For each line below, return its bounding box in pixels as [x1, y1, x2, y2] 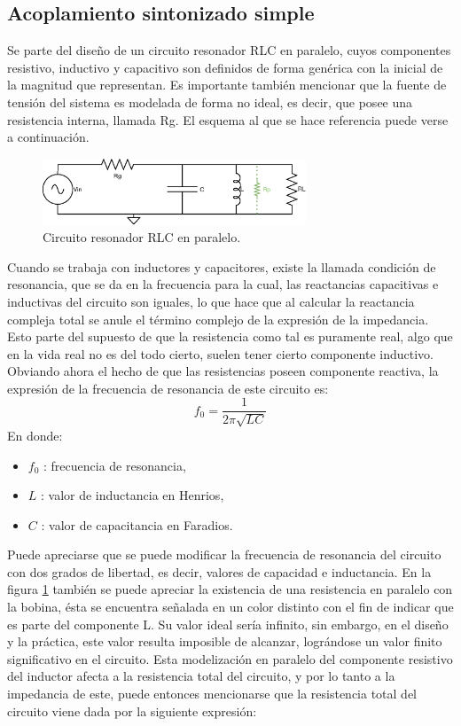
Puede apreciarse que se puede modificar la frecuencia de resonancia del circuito [7, 545, 441, 564]
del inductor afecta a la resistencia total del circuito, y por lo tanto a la [7, 667, 395, 685]
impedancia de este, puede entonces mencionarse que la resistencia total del [7, 684, 418, 703]
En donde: [7, 425, 63, 444]
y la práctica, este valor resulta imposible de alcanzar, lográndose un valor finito [7, 632, 442, 651]
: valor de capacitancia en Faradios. [41, 515, 233, 534]
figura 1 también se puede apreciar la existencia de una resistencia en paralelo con [7, 580, 453, 598]
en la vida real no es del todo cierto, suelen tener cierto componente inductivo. [7, 344, 434, 363]
